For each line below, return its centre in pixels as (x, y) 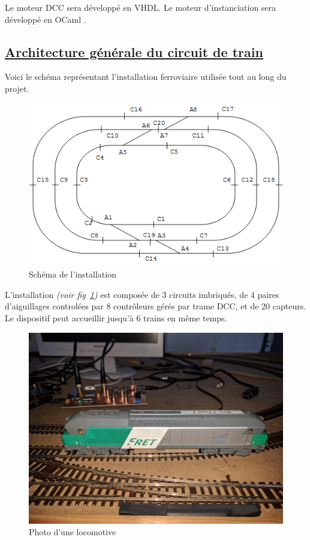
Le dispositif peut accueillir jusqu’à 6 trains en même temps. (116, 317)
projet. (17, 88)
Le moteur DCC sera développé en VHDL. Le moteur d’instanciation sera (141, 7)
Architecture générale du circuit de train (134, 51)
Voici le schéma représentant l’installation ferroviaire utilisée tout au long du (146, 77)
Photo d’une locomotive (73, 532)
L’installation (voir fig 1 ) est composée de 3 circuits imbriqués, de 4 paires (142, 294)
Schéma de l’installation (73, 274)
